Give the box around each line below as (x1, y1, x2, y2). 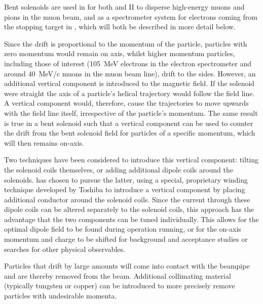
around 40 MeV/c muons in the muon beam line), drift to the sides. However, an (4, 68, 256, 78)
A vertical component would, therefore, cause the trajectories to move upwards (4, 98, 249, 108)
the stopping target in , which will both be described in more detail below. (4, 21, 236, 32)
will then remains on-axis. (4, 137, 84, 148)
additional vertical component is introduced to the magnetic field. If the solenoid (4, 78, 255, 89)
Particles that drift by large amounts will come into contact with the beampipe (4, 260, 250, 271)
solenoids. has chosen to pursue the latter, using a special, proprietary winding (4, 174, 248, 185)
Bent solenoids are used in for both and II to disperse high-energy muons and (4, 2, 245, 12)
